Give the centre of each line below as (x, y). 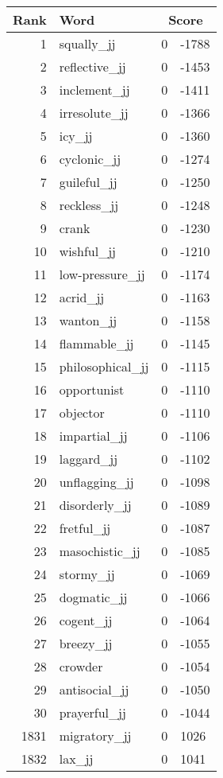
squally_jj (87, 43)
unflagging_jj (96, 482)
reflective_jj (92, 66)
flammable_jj (96, 343)
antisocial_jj (94, 689)
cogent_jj (86, 620)
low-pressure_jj (102, 274)
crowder (81, 666)
